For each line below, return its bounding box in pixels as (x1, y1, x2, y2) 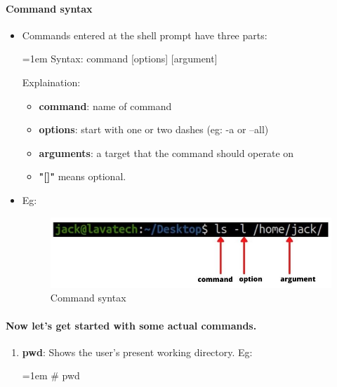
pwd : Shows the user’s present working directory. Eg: (22, 344, 253, 359)
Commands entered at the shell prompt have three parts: (22, 27, 267, 42)
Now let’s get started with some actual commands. (6, 318, 257, 332)
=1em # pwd (22, 368, 80, 383)
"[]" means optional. (39, 169, 126, 184)
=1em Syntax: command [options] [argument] (22, 51, 218, 66)
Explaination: (22, 74, 81, 89)
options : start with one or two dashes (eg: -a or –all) (39, 122, 269, 137)
